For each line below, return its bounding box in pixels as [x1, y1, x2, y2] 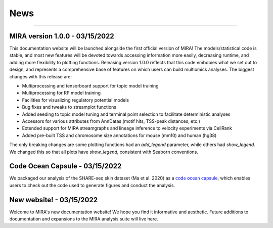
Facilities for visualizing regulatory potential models [22, 97, 129, 103]
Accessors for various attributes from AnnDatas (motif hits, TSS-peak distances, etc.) [22, 118, 201, 124]
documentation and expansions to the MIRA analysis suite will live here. [9, 216, 159, 222]
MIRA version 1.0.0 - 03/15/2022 [9, 32, 114, 40]
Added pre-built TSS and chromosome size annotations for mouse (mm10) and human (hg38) [22, 132, 217, 139]
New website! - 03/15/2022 [9, 195, 98, 204]
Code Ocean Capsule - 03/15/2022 [9, 162, 122, 170]
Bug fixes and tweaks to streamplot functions [22, 104, 116, 110]
